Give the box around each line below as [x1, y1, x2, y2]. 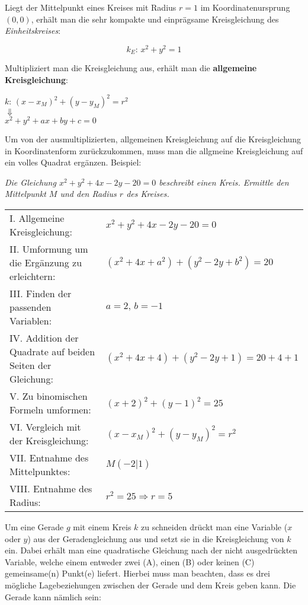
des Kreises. [126, 187, 169, 200]
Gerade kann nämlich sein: [5, 590, 101, 603]
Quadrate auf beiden [9, 345, 95, 359]
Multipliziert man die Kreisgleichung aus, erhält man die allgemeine [5, 62, 257, 74]
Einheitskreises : [5, 24, 61, 37]
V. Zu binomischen [9, 389, 88, 403]
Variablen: [9, 314, 52, 328]
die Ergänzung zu [9, 256, 82, 270]
